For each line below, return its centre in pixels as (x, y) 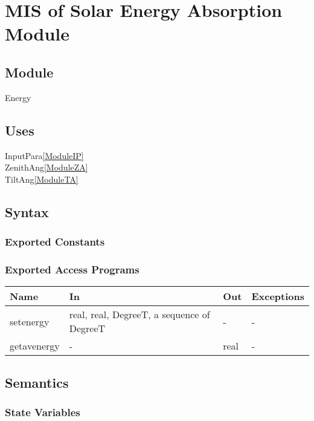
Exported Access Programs (72, 269)
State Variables (43, 412)
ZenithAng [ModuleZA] (46, 167)
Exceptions (278, 296)
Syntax (27, 211)
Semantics (37, 382)
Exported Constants (55, 242)
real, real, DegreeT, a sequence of (139, 315)
